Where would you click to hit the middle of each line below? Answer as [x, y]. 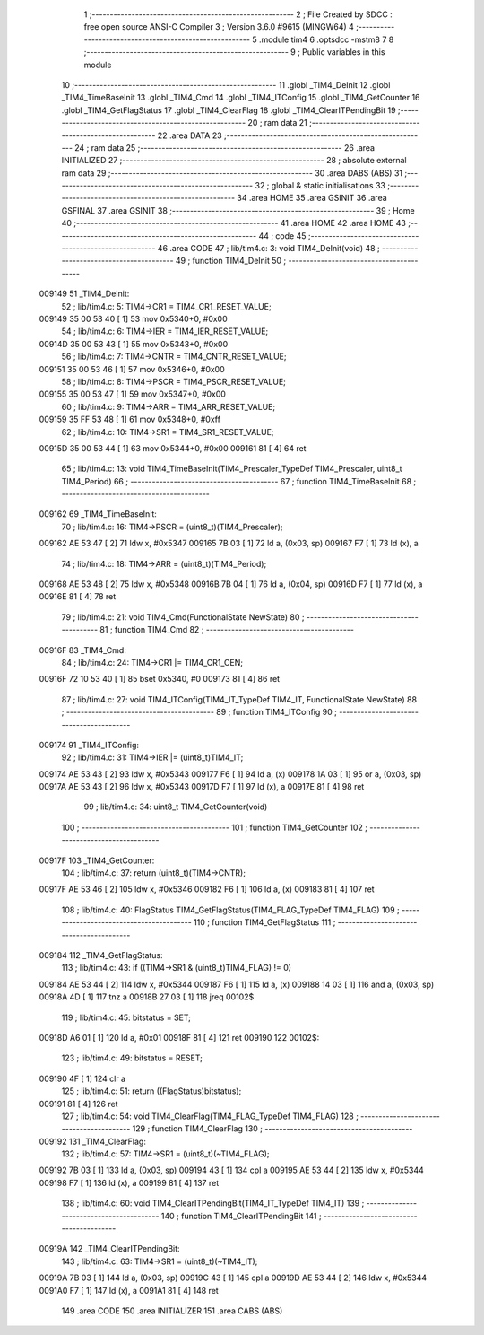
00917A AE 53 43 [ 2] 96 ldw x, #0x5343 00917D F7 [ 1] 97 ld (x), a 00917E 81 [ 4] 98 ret [202, 787]
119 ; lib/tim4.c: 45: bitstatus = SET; [126, 1017]
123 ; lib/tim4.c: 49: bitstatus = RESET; [132, 1058]
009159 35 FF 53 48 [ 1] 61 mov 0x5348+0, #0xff [130, 419]
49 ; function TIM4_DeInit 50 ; [231, 261]
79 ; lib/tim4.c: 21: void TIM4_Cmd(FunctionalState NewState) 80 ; [183, 617]
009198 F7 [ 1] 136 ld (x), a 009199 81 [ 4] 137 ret [129, 1182]
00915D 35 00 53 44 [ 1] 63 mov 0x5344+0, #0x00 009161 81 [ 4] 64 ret [173, 448]
